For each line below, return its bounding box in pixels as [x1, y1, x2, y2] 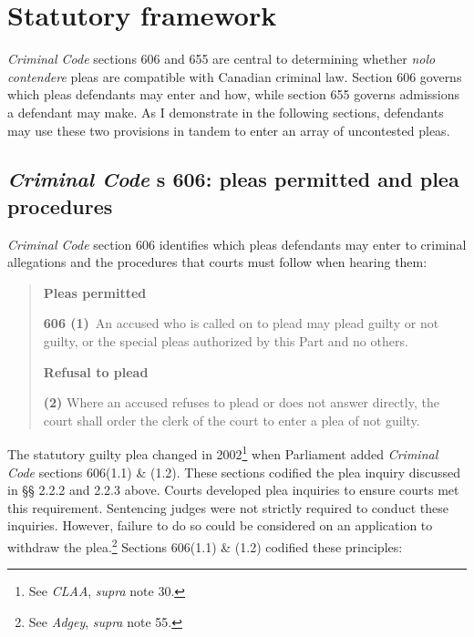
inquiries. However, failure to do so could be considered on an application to [7, 516, 433, 535]
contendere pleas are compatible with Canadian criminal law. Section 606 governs [7, 67, 462, 86]
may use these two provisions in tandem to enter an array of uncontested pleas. [7, 120, 450, 139]
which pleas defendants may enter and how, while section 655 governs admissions [7, 85, 460, 104]
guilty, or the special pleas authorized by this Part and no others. [43, 332, 408, 351]
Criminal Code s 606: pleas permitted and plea [7, 165, 459, 193]
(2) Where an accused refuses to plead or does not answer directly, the [43, 393, 439, 412]
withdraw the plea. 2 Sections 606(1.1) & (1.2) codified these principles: [7, 535, 403, 556]
